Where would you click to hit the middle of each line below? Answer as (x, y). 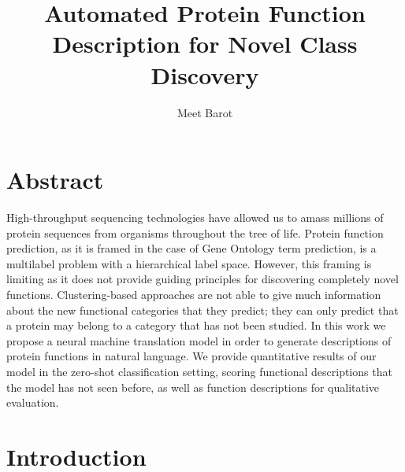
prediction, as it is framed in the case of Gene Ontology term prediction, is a (191, 248)
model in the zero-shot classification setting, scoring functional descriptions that (199, 371)
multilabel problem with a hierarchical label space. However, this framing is (189, 263)
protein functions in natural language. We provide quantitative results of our (191, 356)
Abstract (55, 180)
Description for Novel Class (205, 44)
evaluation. (33, 402)
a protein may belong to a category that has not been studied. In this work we (196, 325)
